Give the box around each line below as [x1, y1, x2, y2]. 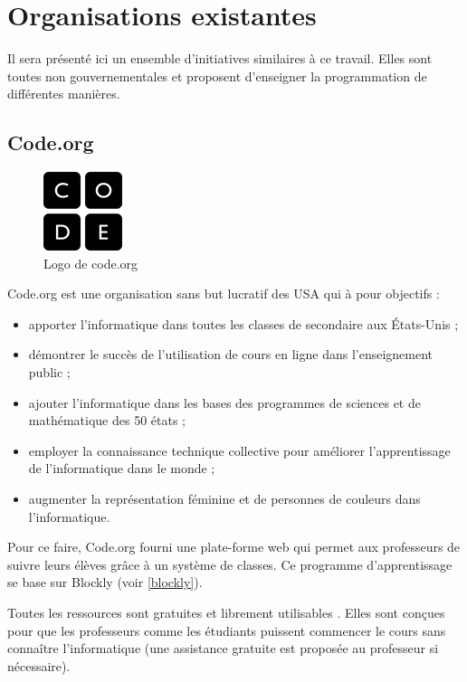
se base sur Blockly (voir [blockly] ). [7, 573, 203, 592]
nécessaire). [7, 656, 71, 675]
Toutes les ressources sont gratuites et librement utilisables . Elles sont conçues [7, 603, 445, 622]
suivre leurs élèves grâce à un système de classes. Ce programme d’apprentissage [7, 554, 453, 573]
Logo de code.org [43, 253, 138, 272]
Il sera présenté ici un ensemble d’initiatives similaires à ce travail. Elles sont [7, 49, 433, 68]
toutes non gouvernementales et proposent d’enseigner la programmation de [7, 66, 427, 85]
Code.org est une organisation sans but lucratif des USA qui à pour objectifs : [7, 284, 440, 303]
